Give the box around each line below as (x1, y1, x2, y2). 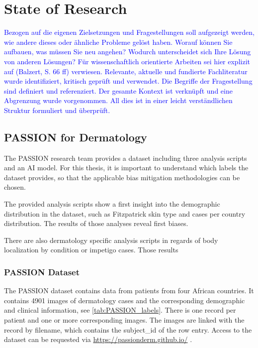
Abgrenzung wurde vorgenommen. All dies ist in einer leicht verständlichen (4, 95, 233, 106)
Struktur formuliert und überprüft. (4, 105, 110, 115)
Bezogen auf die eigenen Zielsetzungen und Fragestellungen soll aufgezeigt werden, (4, 27, 255, 37)
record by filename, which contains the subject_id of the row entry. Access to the (4, 324, 252, 335)
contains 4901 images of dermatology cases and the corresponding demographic (4, 295, 245, 305)
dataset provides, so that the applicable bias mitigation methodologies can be (4, 172, 240, 182)
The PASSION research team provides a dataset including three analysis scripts (4, 152, 247, 163)
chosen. (4, 182, 26, 192)
